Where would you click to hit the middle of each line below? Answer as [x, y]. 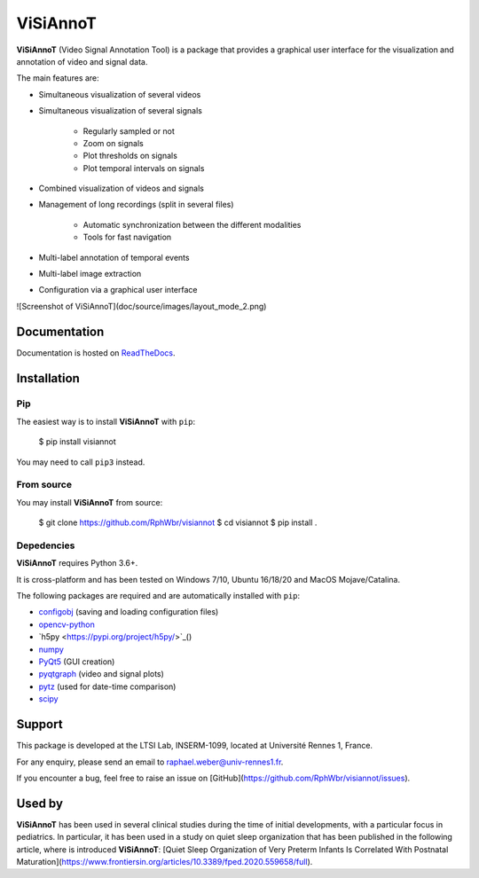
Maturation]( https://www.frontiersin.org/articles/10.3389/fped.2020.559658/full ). [165, 861]
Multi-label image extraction [90, 274]
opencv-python [67, 624]
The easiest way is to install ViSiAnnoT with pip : [106, 421]
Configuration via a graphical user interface [118, 290]
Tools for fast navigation [127, 237]
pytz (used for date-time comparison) [107, 686]
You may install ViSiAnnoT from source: [90, 502]
